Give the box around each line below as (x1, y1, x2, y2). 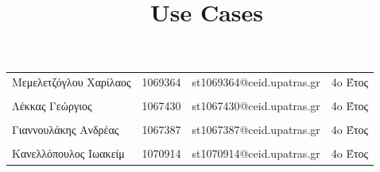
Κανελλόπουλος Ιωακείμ (12, 145, 125, 162)
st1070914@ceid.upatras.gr (192, 145, 320, 162)
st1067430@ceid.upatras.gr (192, 97, 320, 114)
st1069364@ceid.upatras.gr (192, 74, 320, 90)
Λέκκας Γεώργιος (12, 97, 92, 114)
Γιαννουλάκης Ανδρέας (12, 121, 119, 138)
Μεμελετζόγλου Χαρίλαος (12, 74, 131, 90)
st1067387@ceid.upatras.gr (192, 121, 320, 138)
